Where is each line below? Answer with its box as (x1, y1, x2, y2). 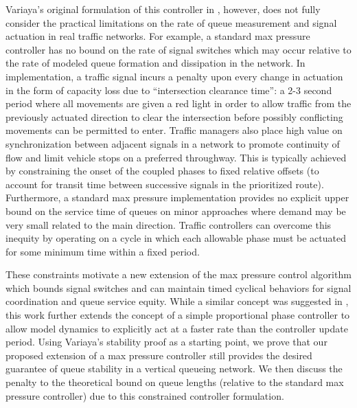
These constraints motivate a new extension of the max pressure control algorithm (5, 267, 352, 282)
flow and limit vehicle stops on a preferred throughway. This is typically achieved (5, 150, 347, 164)
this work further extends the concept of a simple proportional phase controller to (5, 308, 350, 322)
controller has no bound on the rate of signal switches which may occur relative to (5, 42, 352, 56)
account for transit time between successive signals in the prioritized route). (5, 177, 324, 191)
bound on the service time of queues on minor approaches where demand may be (5, 203, 346, 218)
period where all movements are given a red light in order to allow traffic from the (5, 96, 352, 111)
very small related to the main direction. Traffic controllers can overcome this (5, 217, 332, 231)
